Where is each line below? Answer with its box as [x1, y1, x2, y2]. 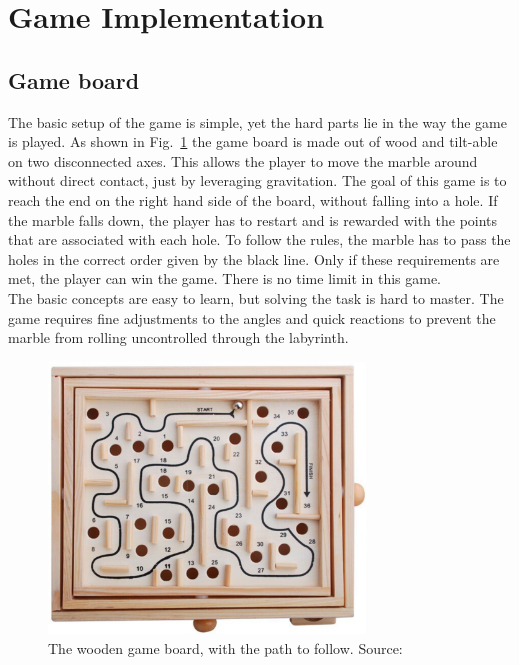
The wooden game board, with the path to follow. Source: [48, 637, 403, 658]
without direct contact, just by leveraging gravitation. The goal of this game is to [8, 170, 507, 191]
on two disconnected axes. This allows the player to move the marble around [8, 150, 478, 171]
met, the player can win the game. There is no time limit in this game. [8, 268, 442, 289]
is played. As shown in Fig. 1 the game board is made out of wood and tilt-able [8, 131, 498, 152]
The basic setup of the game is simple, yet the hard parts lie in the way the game [8, 111, 507, 132]
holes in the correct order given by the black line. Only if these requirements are [8, 248, 500, 269]
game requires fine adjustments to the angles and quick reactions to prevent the [8, 307, 496, 328]
